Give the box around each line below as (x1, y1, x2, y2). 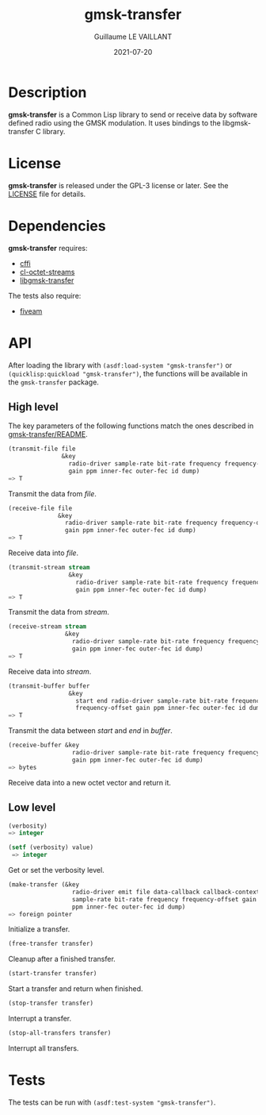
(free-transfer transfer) (8, 939, 93, 948)
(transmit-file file (8, 445, 77, 453)
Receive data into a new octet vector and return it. (8, 777, 172, 787)
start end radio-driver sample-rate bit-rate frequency (75, 696, 264, 704)
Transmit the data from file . (8, 488, 97, 498)
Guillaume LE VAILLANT (93, 32, 173, 41)
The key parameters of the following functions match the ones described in (8, 421, 254, 430)
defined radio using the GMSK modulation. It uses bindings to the (8, 118, 222, 128)
